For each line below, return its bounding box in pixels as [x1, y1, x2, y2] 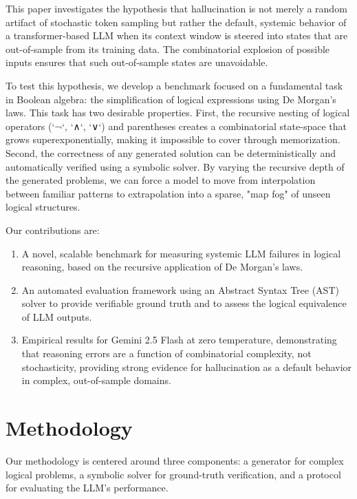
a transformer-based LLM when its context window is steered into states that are [6, 28, 348, 43]
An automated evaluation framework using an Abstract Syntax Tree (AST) [21, 282, 339, 297]
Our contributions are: [6, 222, 100, 237]
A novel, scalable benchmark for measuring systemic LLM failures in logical [21, 246, 341, 260]
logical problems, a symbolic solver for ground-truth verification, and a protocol [6, 467, 341, 481]
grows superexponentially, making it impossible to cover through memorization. [6, 132, 340, 147]
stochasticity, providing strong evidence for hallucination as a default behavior [21, 359, 352, 374]
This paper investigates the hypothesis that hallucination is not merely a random [6, 1, 347, 15]
